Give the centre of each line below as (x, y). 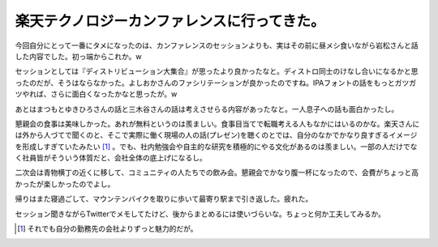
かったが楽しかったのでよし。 (65, 184)
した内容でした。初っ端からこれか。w (78, 56)
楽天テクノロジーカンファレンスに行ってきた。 (170, 21)
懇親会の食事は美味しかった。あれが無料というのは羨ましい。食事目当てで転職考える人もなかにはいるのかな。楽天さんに (217, 123)
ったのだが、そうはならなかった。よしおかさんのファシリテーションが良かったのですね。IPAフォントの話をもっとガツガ (216, 83)
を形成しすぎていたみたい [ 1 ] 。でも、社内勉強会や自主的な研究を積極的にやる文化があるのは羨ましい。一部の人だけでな (216, 147)
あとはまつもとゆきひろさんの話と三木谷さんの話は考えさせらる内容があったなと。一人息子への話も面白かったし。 (207, 109)
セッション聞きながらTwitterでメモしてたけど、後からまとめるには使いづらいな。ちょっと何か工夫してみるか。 (200, 214)
